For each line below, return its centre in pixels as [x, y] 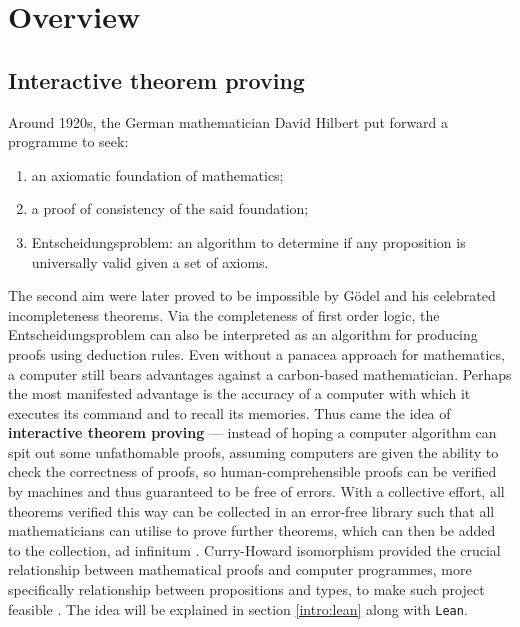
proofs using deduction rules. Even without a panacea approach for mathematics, [256, 353]
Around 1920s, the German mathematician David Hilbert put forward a [228, 121]
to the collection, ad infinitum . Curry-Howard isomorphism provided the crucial [254, 549]
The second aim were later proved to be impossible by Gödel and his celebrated [252, 295]
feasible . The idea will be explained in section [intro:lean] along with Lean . [238, 608]
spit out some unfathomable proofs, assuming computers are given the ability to [253, 451]
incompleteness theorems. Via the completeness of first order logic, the [224, 314]
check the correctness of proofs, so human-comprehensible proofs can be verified [252, 471]
